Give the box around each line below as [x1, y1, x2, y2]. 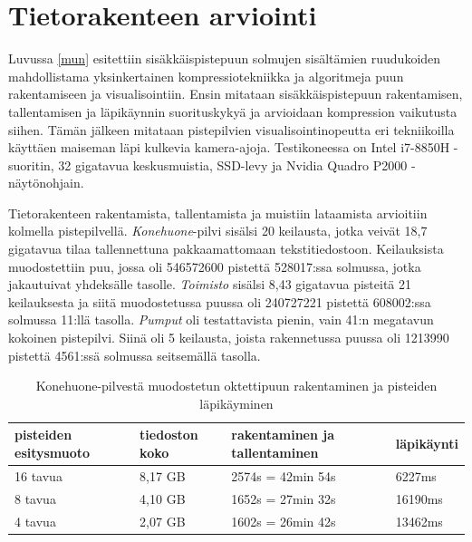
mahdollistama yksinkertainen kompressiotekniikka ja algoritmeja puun [8, 66, 404, 85]
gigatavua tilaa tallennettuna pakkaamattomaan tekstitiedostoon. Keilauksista [8, 239, 444, 258]
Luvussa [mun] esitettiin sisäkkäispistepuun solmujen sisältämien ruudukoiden [8, 49, 441, 68]
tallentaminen [231, 443, 319, 461]
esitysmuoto [14, 443, 91, 461]
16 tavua [14, 466, 63, 485]
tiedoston [140, 425, 198, 444]
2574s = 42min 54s [231, 466, 336, 485]
